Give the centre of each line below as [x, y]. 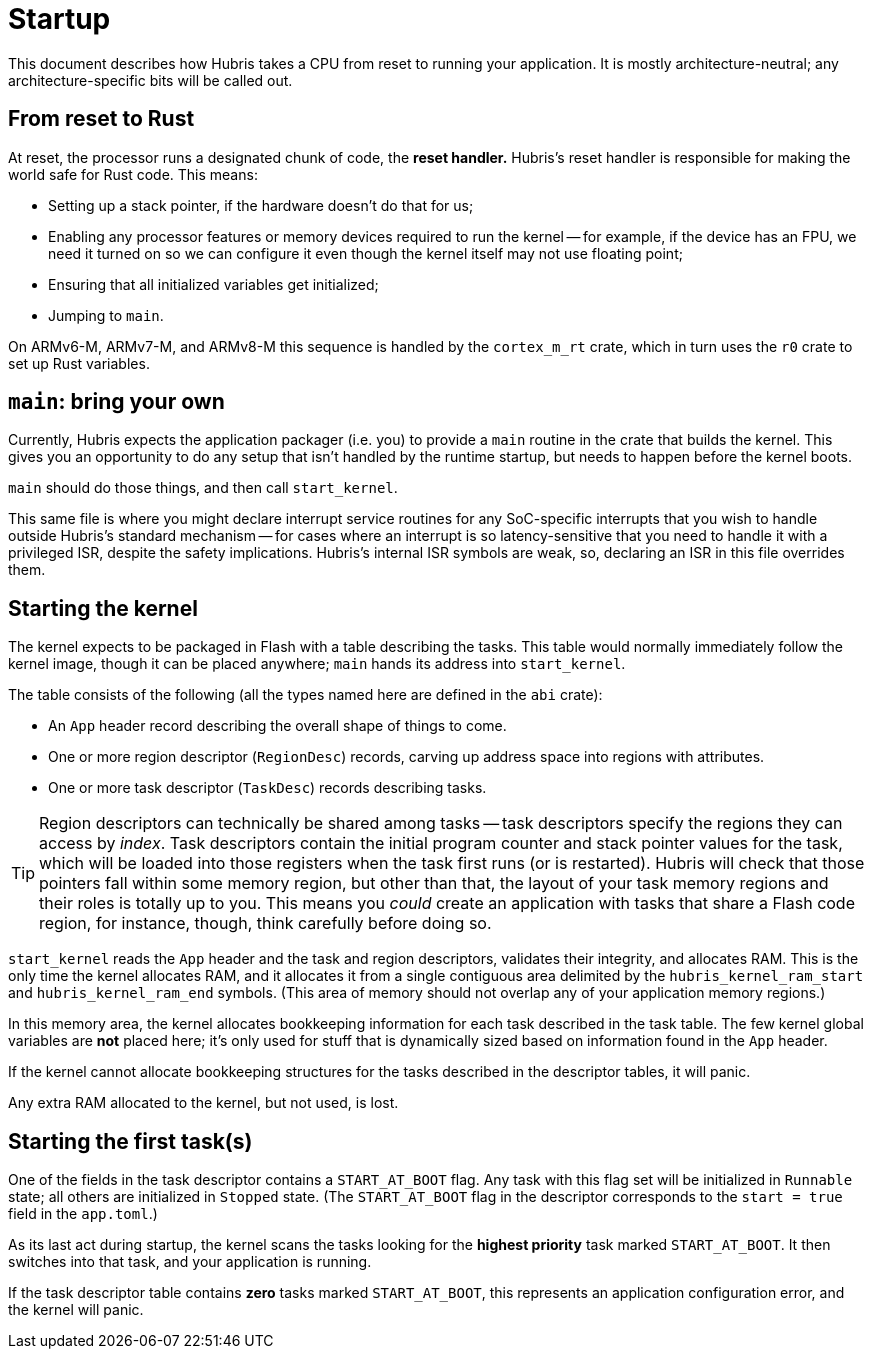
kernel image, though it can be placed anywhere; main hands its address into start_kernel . [317, 664]
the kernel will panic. [76, 1310]
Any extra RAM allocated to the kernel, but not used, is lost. [203, 1103]
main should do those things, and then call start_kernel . [203, 488]
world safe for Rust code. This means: [133, 174]
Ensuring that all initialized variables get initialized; [213, 284]
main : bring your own [116, 402]
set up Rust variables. [79, 363]
